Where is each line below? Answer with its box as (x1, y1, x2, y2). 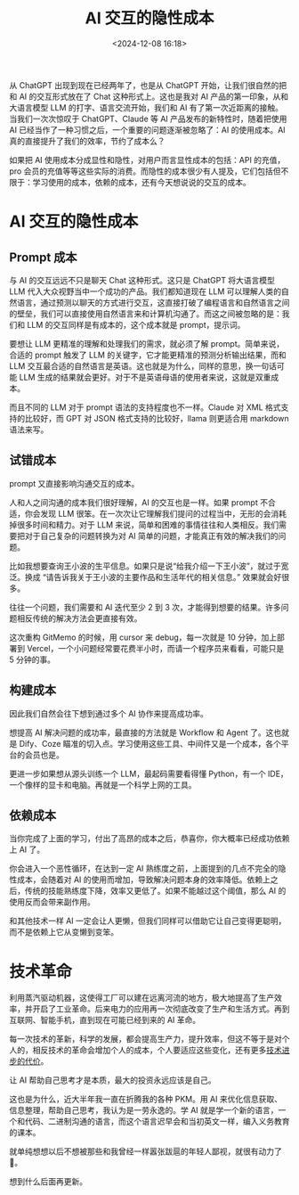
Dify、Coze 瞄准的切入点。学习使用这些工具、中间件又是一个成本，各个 (19, 738, 282, 749)
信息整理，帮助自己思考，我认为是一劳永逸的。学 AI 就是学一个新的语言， (9, 1105, 279, 1116)
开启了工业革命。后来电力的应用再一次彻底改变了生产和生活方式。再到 (32, 1003, 290, 1014)
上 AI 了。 (9, 844, 45, 855)
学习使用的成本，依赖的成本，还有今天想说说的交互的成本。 (32, 176, 251, 187)
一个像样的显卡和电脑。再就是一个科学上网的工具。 (9, 779, 197, 790)
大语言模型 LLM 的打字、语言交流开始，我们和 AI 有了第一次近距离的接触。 (9, 102, 283, 112)
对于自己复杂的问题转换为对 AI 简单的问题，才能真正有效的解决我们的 (24, 530, 279, 541)
